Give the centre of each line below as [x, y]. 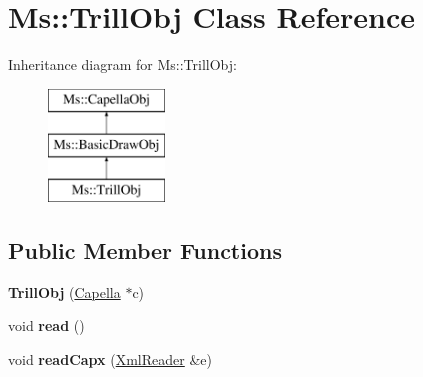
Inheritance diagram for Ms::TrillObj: [122, 64]
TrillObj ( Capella [64, 291]
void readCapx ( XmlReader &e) [110, 359]
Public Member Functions [145, 250]
